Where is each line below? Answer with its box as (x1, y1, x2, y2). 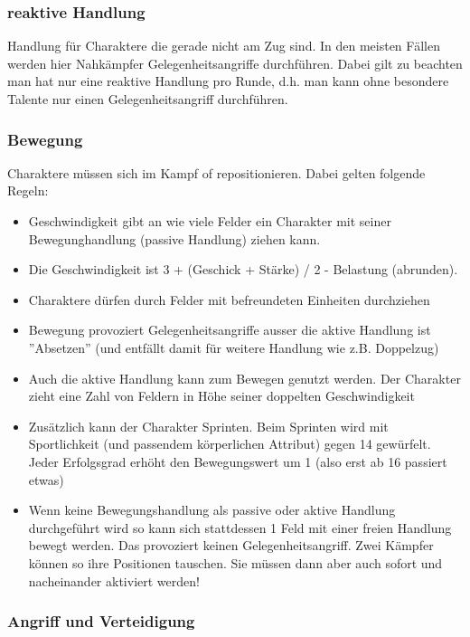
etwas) (28, 470, 64, 489)
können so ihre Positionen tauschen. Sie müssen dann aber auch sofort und (28, 553, 443, 572)
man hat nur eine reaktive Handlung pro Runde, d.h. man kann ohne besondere (7, 71, 449, 90)
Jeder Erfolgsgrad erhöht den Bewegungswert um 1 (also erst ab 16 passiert (28, 452, 447, 471)
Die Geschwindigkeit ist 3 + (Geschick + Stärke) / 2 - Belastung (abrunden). (28, 260, 458, 279)
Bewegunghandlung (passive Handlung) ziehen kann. (28, 229, 321, 248)
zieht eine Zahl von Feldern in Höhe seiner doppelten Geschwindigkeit (28, 386, 415, 405)
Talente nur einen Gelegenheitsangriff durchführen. (7, 90, 288, 108)
